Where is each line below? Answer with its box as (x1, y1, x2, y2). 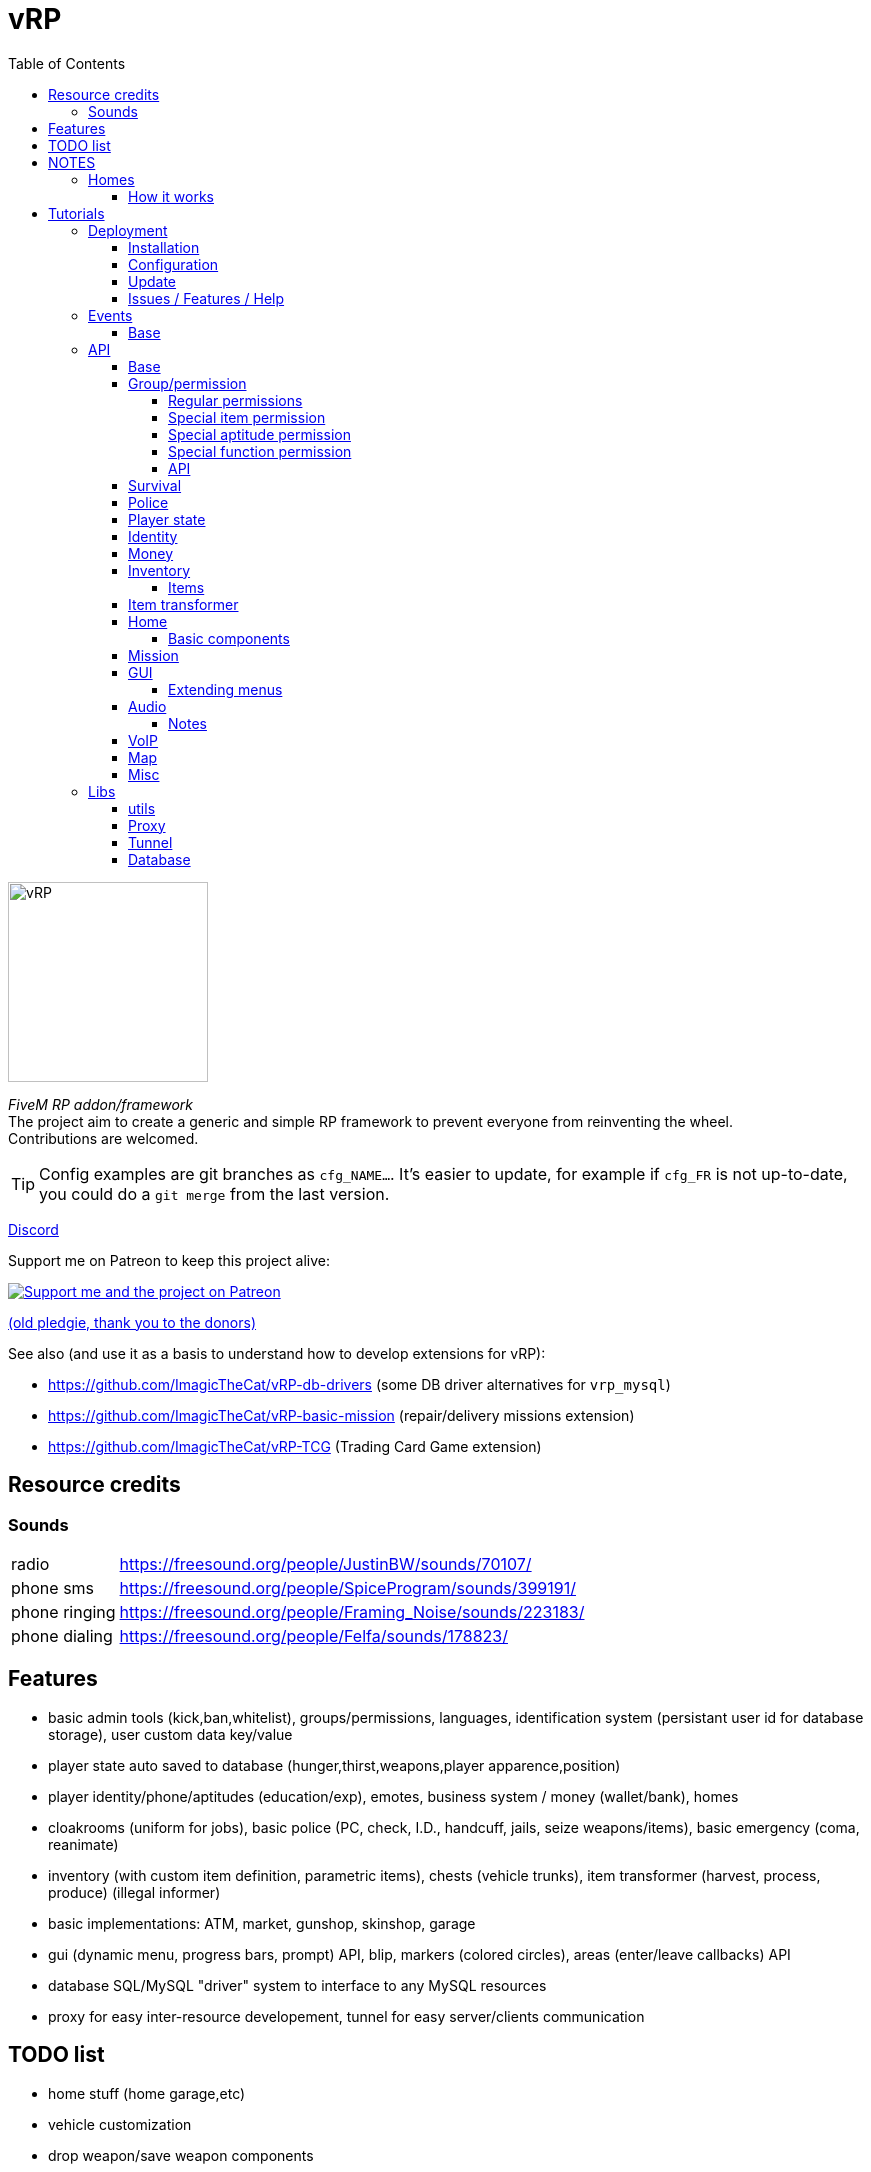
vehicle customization (48, 2115, 192, 2133)
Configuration (128, 255, 219, 273)
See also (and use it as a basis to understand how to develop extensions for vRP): (8, 1344, 546, 1362)
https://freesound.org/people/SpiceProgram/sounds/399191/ (119, 1577, 576, 1598)
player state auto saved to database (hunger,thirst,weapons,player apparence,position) (48, 1756, 621, 1774)
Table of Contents (8, 54, 126, 72)
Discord (8, 1220, 59, 1238)
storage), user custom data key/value (48, 1725, 293, 1743)
